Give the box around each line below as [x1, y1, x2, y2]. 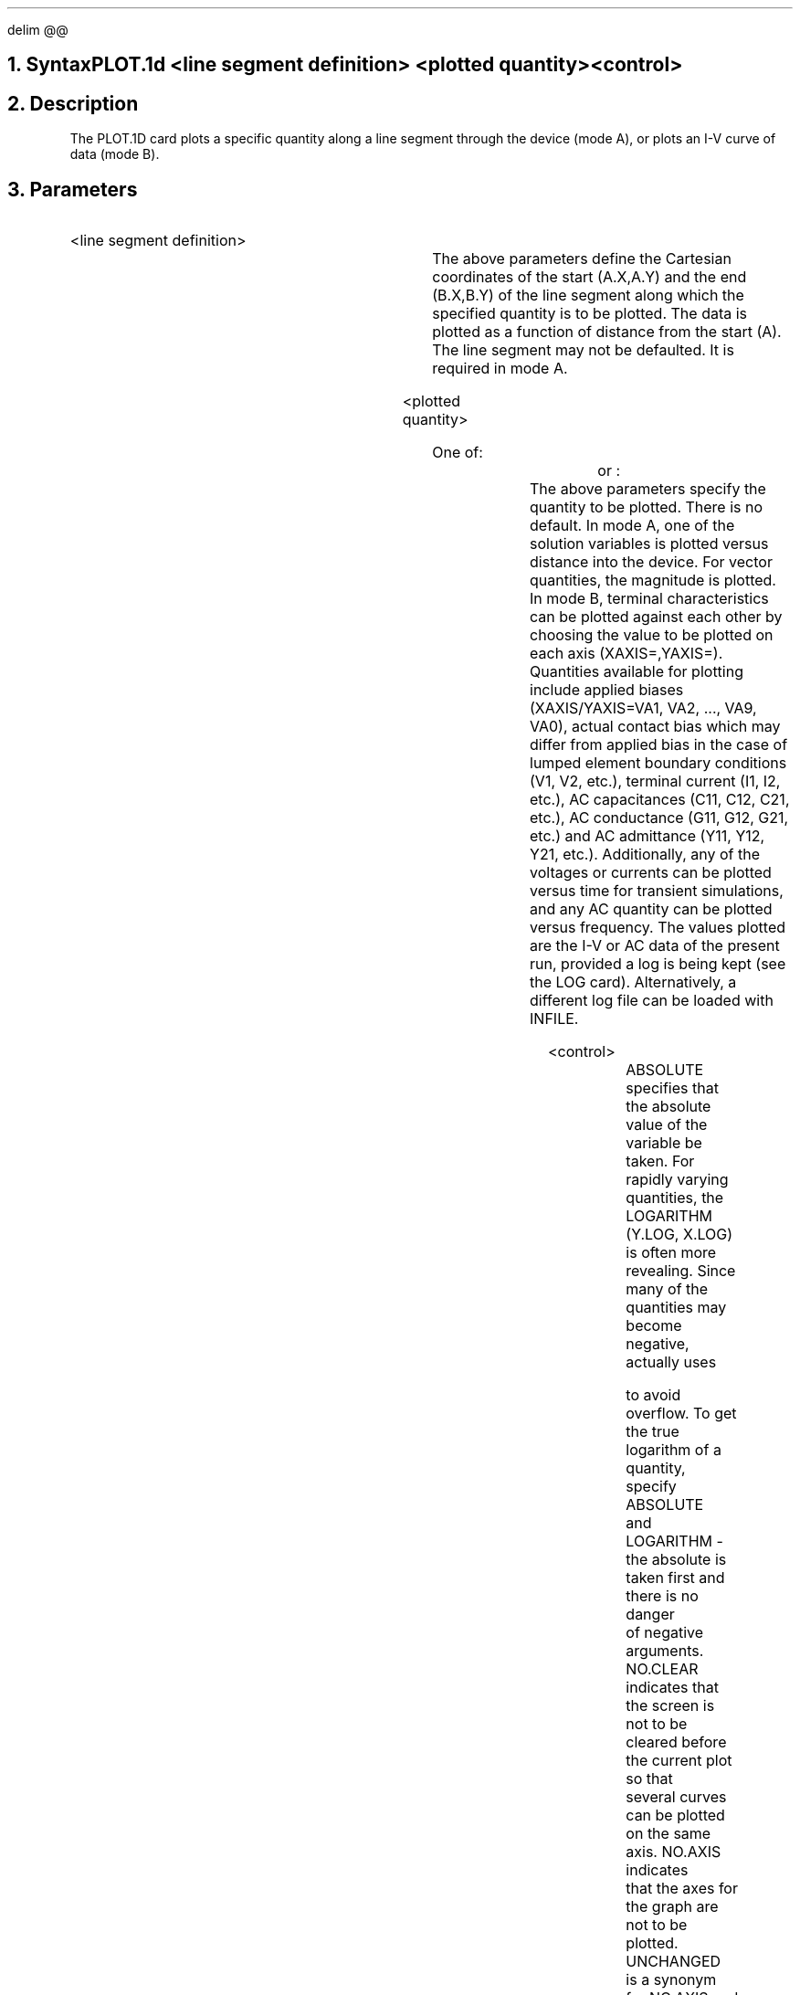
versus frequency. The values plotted [530, 918, 786, 937]
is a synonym [626, 1970, 717, 1990]
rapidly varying [626, 1170, 729, 1189]
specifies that [626, 1079, 719, 1098]
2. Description [7, 91, 139, 115]
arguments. [626, 1641, 704, 1661]
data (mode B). [69, 146, 160, 163]
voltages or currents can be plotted [530, 863, 772, 882]
